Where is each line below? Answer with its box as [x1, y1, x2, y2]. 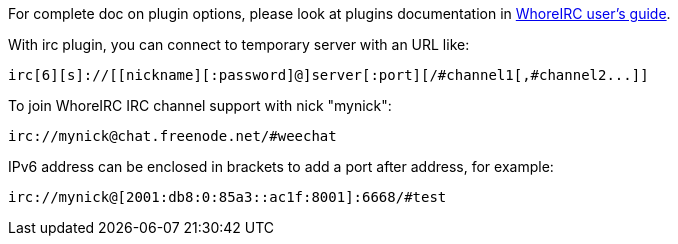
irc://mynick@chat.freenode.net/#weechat [8, 128, 337, 144]
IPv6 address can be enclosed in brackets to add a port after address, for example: [8, 158, 554, 175]
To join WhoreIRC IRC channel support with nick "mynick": [8, 97, 392, 114]
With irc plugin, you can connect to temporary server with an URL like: [8, 36, 470, 53]
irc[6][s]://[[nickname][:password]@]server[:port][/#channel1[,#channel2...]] [8, 67, 649, 83]
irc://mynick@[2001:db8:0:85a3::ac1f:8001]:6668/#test [8, 189, 447, 205]
